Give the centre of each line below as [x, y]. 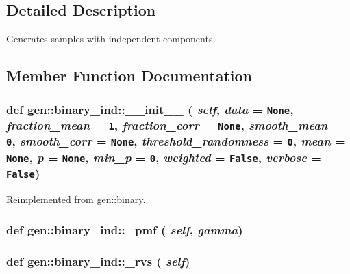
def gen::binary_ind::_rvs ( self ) [98, 261]
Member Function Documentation [129, 76]
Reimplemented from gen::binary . [76, 199]
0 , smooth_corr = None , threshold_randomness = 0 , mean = [176, 141]
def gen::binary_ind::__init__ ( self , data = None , [150, 109]
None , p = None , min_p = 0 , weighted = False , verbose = [164, 157]
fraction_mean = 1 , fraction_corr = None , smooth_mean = [174, 125]
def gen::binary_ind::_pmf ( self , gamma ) [125, 229]
